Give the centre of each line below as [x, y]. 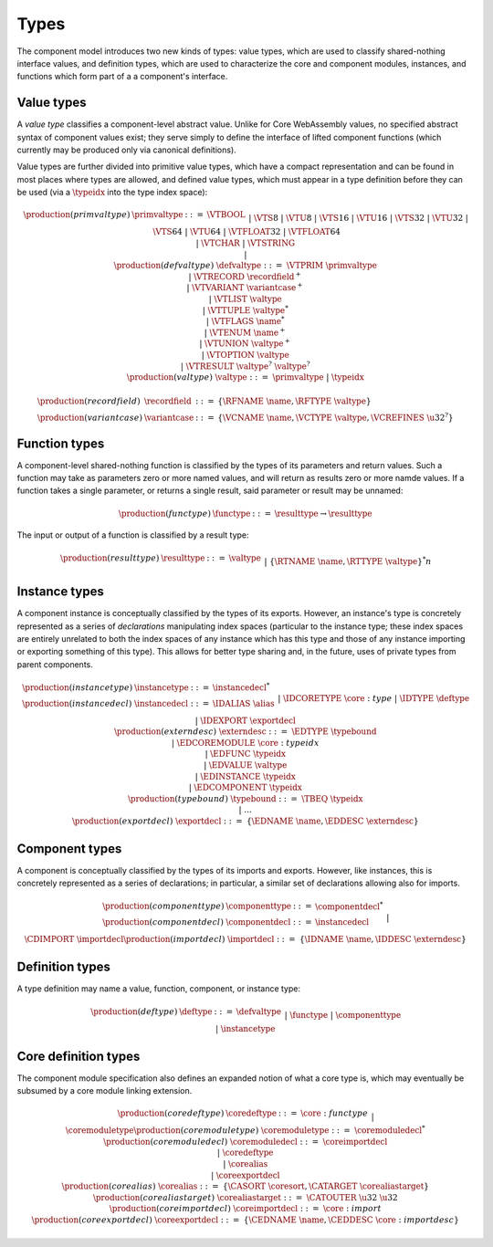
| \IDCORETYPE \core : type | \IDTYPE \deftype [373, 699]
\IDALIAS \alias [243, 703]
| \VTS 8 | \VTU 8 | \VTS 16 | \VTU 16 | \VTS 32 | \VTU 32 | [358, 218]
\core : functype [334, 1113]
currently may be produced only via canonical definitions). [126, 150]
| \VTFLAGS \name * [245, 321]
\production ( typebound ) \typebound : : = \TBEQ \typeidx [246, 798]
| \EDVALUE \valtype [246, 765]
